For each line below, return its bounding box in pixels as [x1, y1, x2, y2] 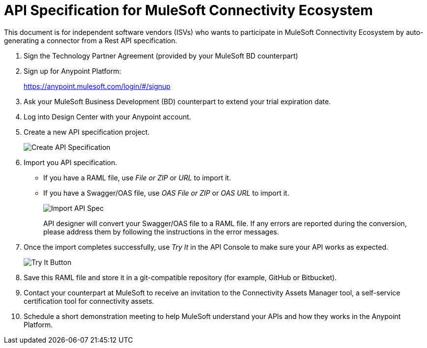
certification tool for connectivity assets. [24, 296, 154, 305]
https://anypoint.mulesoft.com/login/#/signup [24, 82, 171, 90]
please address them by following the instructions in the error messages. [43, 227, 279, 236]
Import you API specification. [24, 158, 117, 167]
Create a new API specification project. [24, 127, 150, 136]
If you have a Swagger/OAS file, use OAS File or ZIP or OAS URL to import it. [43, 188, 289, 197]
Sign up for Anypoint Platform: [24, 66, 121, 75]
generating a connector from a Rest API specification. [4, 36, 177, 45]
